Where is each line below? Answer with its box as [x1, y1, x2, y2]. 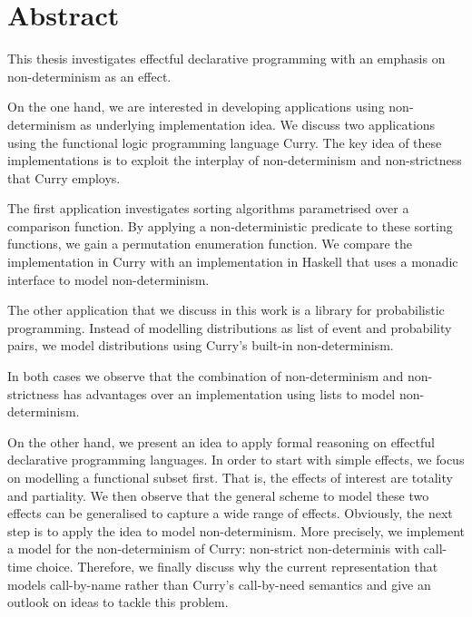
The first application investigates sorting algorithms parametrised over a [7, 199, 409, 218]
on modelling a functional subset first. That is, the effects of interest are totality [7, 468, 453, 486]
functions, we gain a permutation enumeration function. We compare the [7, 234, 412, 253]
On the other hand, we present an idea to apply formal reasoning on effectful [7, 432, 435, 451]
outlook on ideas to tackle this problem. [7, 593, 229, 612]
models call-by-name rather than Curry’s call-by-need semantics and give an [7, 574, 431, 593]
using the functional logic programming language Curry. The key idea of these [7, 132, 442, 152]
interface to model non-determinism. [7, 269, 210, 289]
